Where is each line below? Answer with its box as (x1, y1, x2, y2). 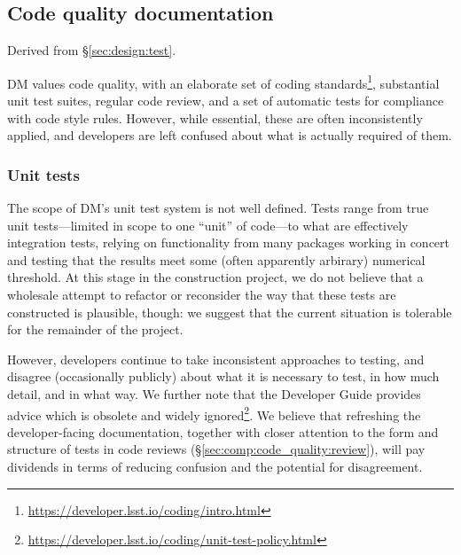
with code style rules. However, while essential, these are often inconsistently (7, 108, 423, 127)
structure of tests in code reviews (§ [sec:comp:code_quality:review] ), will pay (7, 440, 426, 458)
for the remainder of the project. (7, 320, 184, 339)
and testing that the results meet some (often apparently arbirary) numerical (7, 250, 426, 269)
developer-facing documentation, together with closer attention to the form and (7, 422, 439, 441)
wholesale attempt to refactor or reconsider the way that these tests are (7, 285, 396, 304)
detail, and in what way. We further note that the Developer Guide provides (7, 384, 421, 403)
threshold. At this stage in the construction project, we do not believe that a (7, 268, 424, 286)
